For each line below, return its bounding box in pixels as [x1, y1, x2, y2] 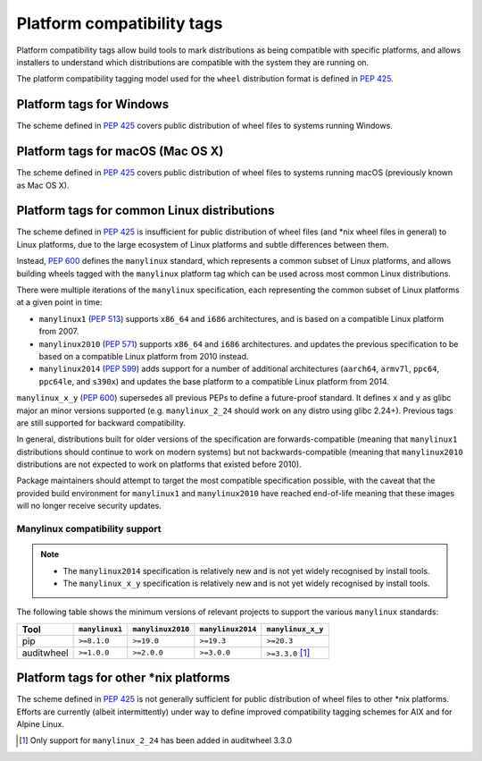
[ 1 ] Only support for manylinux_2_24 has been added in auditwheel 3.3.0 [19, 735, 293, 746]
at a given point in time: [16, 297, 103, 308]
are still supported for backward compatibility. [16, 417, 187, 428]
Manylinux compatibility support [16, 523, 162, 536]
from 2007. [38, 326, 79, 337]
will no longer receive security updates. [16, 501, 162, 512]
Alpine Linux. [16, 719, 64, 730]
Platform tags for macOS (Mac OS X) [16, 144, 224, 159]
